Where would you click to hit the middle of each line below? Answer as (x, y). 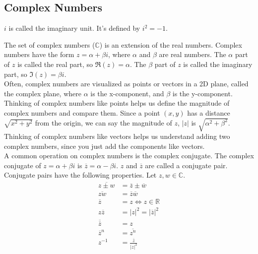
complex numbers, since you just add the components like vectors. (104, 146)
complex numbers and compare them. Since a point (82, 112)
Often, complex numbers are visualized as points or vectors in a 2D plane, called (126, 84)
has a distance (209, 112)
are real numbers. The (193, 54)
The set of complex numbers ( (50, 44)
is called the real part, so (55, 64)
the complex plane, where (43, 93)
